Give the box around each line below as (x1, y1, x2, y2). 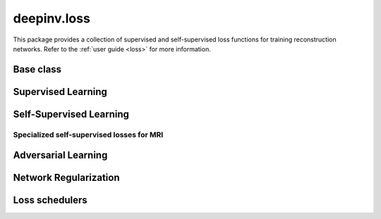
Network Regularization (13, 172, 120, 184)
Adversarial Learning (13, 149, 108, 161)
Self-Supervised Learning (13, 108, 130, 120)
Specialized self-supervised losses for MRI (13, 130, 164, 139)
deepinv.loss (13, 11, 91, 26)
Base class (13, 63, 62, 75)
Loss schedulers (13, 194, 87, 206)
